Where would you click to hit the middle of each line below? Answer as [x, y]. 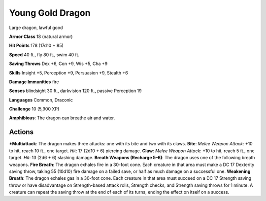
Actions [21, 132]
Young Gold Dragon [50, 13]
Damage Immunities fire [34, 82]
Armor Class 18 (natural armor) [41, 36]
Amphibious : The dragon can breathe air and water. [62, 118]
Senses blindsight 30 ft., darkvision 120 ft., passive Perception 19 [75, 91]
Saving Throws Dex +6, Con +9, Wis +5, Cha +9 [58, 64]
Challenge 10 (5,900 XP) [34, 109]
